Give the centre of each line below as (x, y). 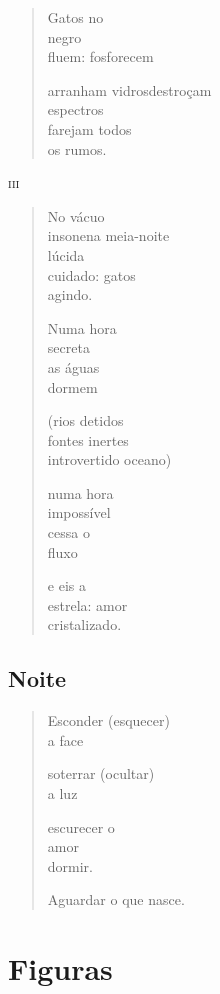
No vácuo (76, 215)
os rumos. (77, 148)
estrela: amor (87, 604)
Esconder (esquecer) (108, 720)
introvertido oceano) (109, 459)
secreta (68, 347)
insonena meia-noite (108, 235)
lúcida (66, 254)
